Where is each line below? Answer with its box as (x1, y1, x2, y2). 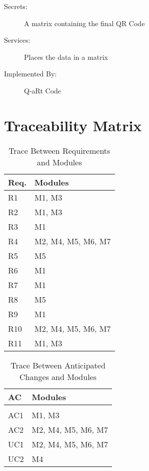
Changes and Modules (19, 370, 96, 383)
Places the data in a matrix (24, 51, 108, 62)
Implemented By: (4, 68, 57, 79)
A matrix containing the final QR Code (24, 18, 145, 28)
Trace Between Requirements (8, 144, 110, 156)
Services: (4, 35, 30, 45)
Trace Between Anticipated (10, 359, 105, 371)
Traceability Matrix (4, 115, 142, 135)
